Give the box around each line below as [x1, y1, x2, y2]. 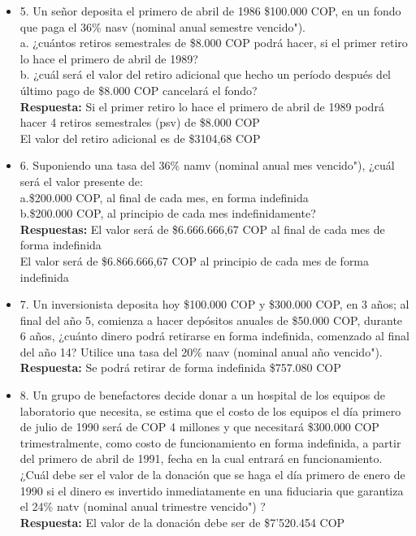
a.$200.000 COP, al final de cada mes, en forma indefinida [19, 188, 309, 205]
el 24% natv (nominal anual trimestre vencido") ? [19, 498, 266, 515]
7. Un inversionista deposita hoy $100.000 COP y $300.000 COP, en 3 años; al [19, 296, 409, 313]
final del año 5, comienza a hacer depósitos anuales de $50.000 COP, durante [19, 311, 403, 328]
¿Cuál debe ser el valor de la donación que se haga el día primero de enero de [19, 466, 405, 483]
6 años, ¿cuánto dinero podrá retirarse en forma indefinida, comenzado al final [19, 327, 409, 344]
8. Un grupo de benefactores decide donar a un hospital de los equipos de [19, 387, 386, 404]
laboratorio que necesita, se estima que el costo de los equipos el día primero [19, 402, 401, 419]
